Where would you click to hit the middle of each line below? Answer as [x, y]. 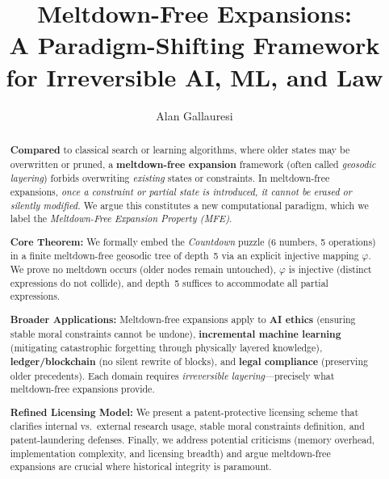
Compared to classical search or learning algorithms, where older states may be [180, 149]
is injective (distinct [330, 269]
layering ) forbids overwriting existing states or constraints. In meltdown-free [170, 178]
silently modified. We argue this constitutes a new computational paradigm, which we [189, 205]
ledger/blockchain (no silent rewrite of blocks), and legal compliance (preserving [189, 361]
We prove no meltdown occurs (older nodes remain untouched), [143, 269]
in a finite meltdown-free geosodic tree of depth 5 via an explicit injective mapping [184, 256]
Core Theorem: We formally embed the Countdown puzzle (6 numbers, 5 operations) [193, 242]
